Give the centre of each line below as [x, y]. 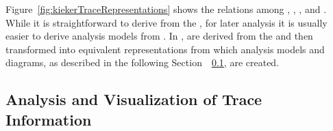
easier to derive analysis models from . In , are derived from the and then [159, 36]
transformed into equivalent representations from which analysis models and [165, 49]
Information [49, 119]
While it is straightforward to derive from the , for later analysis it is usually [166, 22]
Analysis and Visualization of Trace [134, 99]
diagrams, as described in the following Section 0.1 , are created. [143, 62]
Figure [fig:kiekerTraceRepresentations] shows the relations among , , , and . [166, 9]
